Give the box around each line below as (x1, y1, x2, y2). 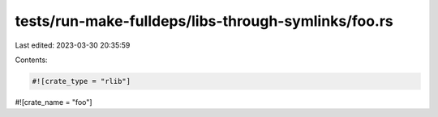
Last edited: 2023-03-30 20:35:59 (15, 40, 131, 50)
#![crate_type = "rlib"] (32, 77, 131, 86)
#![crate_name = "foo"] (15, 97, 92, 107)
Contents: (15, 55, 48, 65)
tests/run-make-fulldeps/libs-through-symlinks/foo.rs (15, 12, 393, 30)
